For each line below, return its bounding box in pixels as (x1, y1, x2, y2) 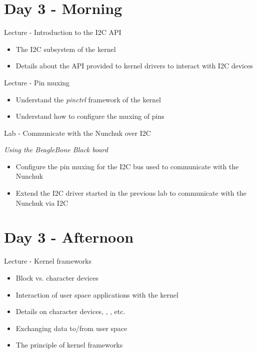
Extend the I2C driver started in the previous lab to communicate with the (15, 188, 246, 198)
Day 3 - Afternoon (4, 227, 134, 247)
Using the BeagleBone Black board (4, 144, 108, 155)
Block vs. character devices (15, 272, 98, 283)
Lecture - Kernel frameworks (4, 256, 92, 266)
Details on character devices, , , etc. (15, 306, 125, 317)
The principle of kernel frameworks (15, 340, 123, 350)
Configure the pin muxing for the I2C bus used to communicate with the (15, 161, 239, 171)
